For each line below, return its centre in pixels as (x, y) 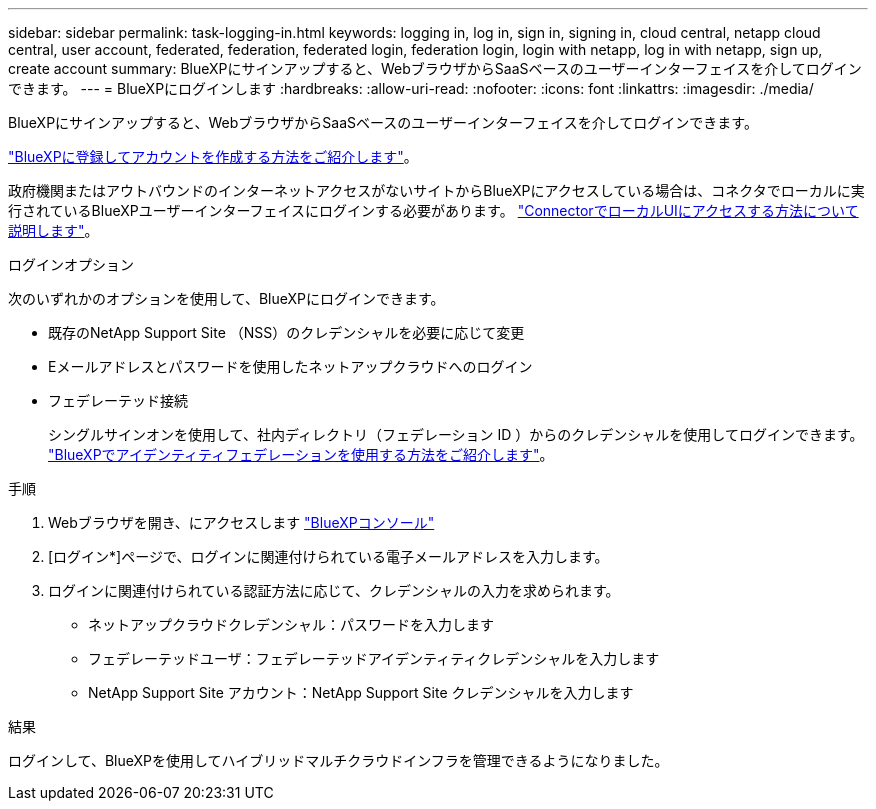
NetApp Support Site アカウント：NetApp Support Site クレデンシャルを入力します (361, 692)
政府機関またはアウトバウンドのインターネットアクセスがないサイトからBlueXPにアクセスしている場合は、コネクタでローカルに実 (436, 190)
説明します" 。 (53, 230)
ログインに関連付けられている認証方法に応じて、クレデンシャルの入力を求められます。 (334, 590)
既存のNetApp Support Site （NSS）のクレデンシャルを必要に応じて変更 (286, 332)
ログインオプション (71, 264)
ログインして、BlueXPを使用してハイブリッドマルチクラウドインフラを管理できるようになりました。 (338, 760)
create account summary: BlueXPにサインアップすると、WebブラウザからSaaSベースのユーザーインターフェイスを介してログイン (435, 68)
